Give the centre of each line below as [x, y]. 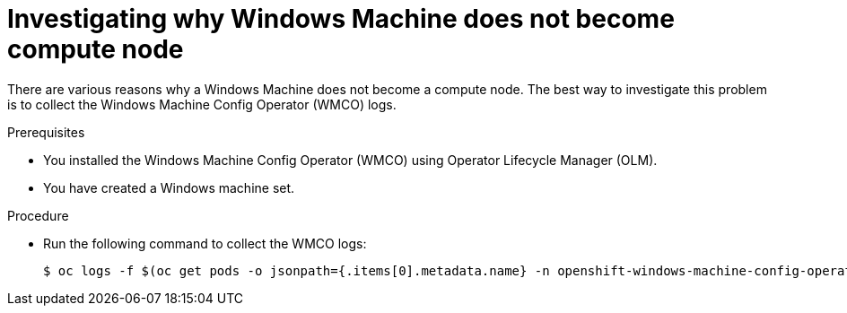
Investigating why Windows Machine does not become [341, 19]
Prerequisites [46, 132]
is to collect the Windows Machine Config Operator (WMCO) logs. [202, 104]
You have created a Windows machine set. [169, 187]
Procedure [38, 215]
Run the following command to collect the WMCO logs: [205, 243]
